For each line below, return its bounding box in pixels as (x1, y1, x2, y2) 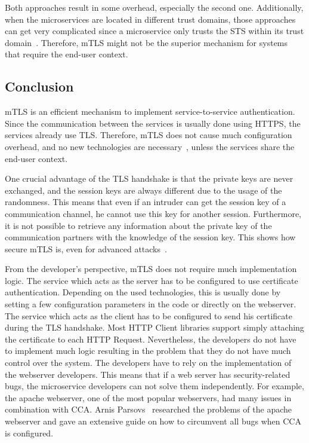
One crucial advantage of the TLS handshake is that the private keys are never (5, 172, 293, 185)
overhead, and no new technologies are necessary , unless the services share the (5, 140, 295, 152)
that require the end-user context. (5, 48, 128, 60)
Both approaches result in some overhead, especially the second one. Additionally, (5, 1, 304, 13)
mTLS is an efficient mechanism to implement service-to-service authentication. (5, 105, 295, 118)
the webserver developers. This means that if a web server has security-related (5, 368, 291, 380)
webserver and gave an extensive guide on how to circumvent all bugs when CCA (5, 415, 301, 427)
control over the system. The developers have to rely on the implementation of (5, 356, 292, 369)
